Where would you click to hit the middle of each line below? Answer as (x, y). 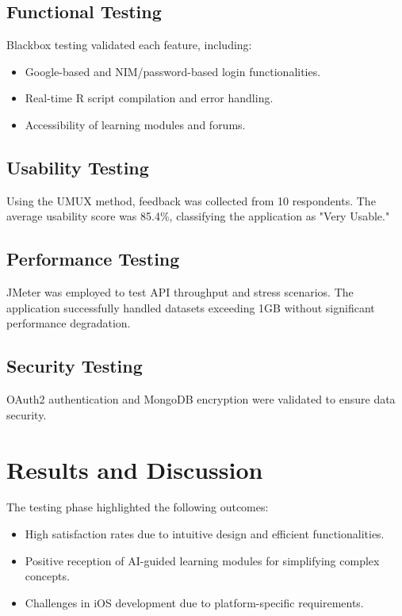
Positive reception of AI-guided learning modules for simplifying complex (202, 560)
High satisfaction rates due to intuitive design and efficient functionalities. (205, 534)
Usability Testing (78, 167)
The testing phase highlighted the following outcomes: (138, 507)
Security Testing (75, 366)
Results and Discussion (135, 469)
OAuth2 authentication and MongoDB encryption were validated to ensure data (201, 399)
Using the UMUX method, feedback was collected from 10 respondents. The (191, 200)
